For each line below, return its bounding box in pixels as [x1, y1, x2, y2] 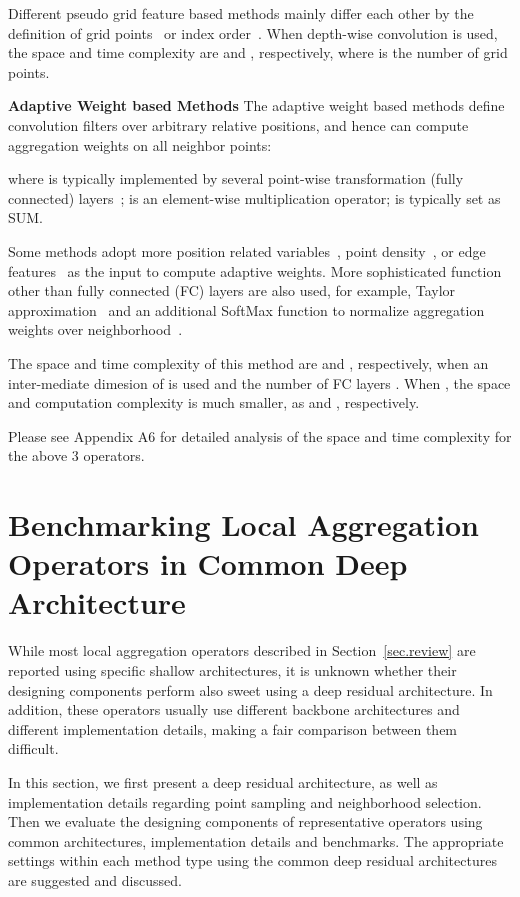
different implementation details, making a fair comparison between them [8, 718, 458, 739]
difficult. [8, 738, 59, 759]
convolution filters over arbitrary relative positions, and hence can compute [8, 114, 469, 135]
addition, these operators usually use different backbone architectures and [8, 699, 460, 720]
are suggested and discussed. [8, 869, 182, 890]
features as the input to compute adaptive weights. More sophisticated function [8, 260, 502, 281]
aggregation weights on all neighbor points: [8, 134, 272, 155]
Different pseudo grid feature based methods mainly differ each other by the [8, 3, 474, 23]
